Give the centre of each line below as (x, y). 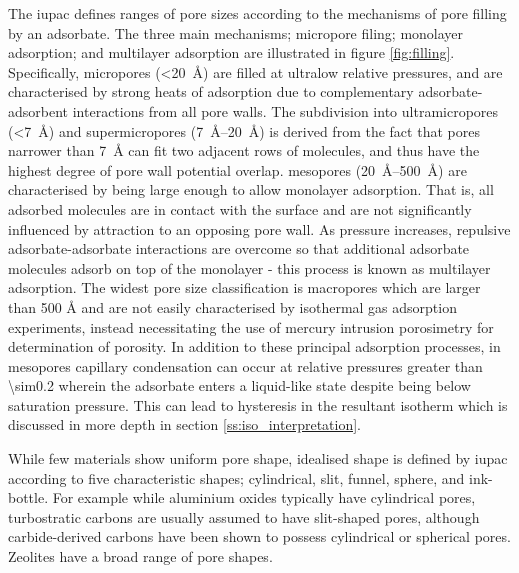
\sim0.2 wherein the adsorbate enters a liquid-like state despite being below (239, 385)
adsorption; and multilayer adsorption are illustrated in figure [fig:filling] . (231, 52)
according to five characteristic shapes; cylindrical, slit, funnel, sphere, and (236, 477)
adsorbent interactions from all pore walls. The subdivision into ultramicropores (253, 110)
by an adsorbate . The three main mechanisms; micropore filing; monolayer (236, 32)
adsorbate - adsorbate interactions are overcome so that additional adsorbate (239, 248)
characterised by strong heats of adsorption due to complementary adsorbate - (245, 91)
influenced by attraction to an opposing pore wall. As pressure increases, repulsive (259, 228)
